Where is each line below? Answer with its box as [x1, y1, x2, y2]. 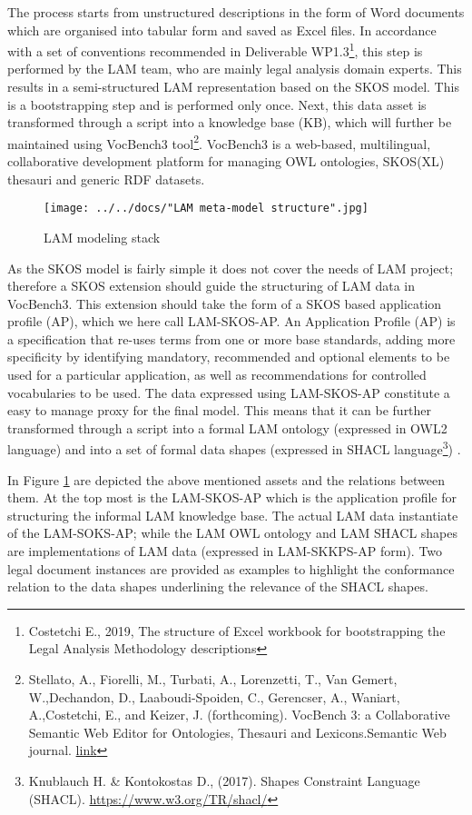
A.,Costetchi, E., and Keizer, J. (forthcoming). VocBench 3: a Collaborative [28, 705, 450, 724]
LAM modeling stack [44, 227, 161, 246]
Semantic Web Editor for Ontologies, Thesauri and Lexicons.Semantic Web [28, 722, 447, 741]
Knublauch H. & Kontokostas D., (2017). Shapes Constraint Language [28, 771, 420, 790]
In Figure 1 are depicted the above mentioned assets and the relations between [7, 470, 446, 489]
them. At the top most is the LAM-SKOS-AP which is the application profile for [7, 488, 457, 507]
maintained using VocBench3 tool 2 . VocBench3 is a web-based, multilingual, [7, 131, 431, 153]
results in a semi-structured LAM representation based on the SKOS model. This [7, 77, 459, 96]
